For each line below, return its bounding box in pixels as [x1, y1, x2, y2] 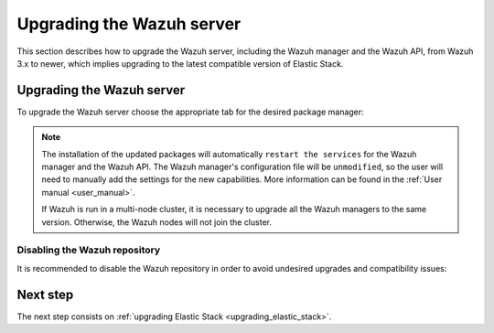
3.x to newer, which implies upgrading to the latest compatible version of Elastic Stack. [16, 58, 344, 69]
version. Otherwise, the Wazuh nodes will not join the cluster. [41, 216, 272, 228]
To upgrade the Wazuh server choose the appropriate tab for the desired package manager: [16, 106, 365, 117]
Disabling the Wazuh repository [16, 243, 161, 256]
